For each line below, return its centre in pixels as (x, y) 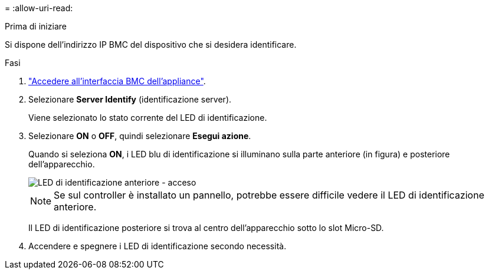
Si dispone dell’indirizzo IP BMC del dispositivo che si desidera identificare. (151, 44)
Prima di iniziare (36, 26)
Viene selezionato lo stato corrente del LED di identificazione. (148, 118)
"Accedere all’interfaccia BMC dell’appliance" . (117, 81)
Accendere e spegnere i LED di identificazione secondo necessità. (157, 246)
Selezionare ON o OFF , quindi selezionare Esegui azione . (140, 136)
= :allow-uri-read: (39, 8)
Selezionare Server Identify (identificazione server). (130, 99)
